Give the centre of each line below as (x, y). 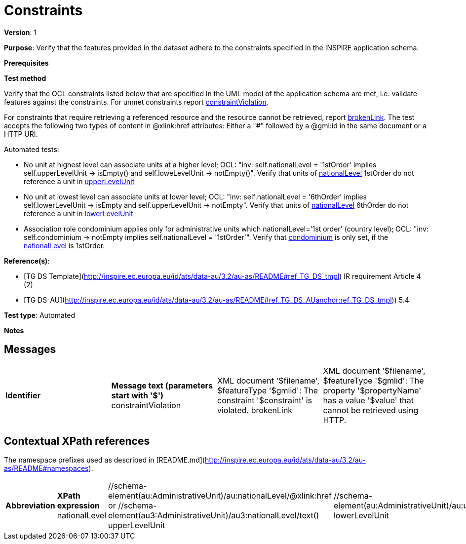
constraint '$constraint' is (265, 400)
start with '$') (137, 395)
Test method (25, 78)
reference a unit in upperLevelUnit (79, 181)
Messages (30, 350)
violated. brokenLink (255, 410)
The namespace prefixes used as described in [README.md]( (104, 460)
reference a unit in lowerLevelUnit (78, 213)
